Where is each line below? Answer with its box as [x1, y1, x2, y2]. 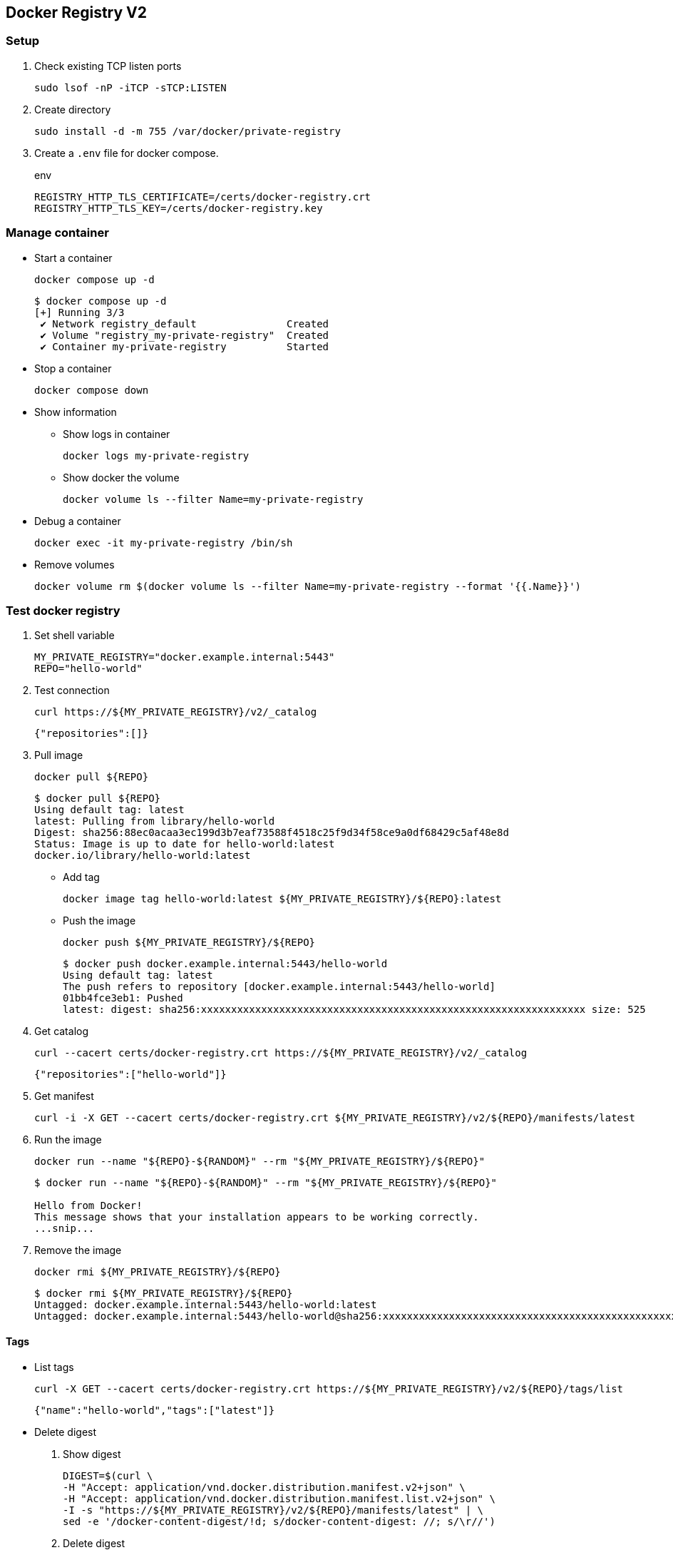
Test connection [34, 684, 110, 697]
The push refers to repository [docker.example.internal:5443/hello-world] [63, 981, 495, 993]
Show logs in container [63, 427, 170, 440]
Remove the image [34, 1244, 122, 1257]
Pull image [34, 749, 83, 762]
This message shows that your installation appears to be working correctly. [34, 1211, 479, 1223]
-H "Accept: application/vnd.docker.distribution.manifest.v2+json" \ [63, 1481, 466, 1493]
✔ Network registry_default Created [40, 317, 329, 330]
